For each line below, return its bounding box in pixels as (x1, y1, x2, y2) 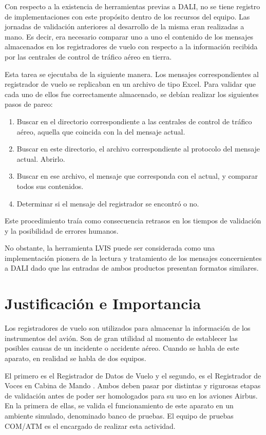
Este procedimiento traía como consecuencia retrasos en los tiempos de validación (5, 215, 261, 226)
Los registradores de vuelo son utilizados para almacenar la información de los (5, 323, 251, 333)
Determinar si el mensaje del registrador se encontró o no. (16, 198, 199, 209)
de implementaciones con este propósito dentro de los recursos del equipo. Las (5, 11, 250, 22)
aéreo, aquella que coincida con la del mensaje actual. (16, 126, 185, 137)
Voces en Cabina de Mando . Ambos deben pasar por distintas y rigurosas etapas (5, 380, 261, 391)
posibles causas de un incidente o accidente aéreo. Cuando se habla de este (5, 343, 239, 353)
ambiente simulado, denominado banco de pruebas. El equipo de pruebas (5, 410, 234, 421)
